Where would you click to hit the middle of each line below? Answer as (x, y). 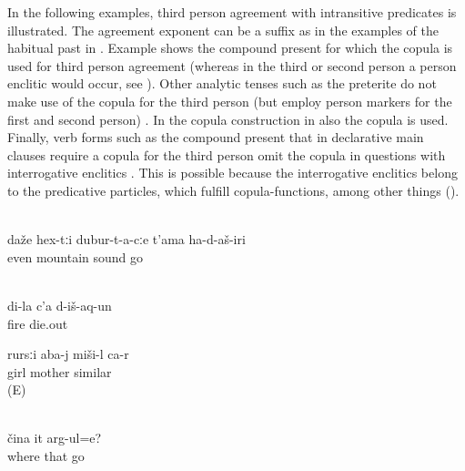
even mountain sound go (76, 256)
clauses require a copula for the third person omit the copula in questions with (227, 154)
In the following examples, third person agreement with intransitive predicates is (232, 12)
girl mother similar (60, 371)
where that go (46, 456)
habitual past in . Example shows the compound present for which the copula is (230, 48)
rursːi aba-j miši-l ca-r (68, 354)
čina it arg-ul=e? (55, 438)
